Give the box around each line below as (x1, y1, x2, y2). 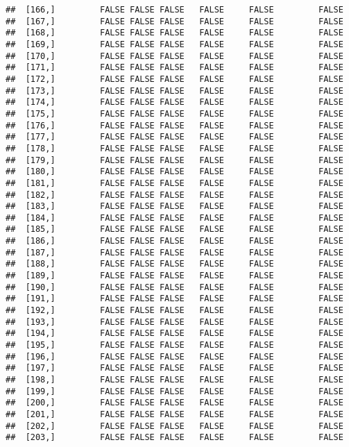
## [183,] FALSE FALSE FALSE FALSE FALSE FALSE (6, 201, 343, 212)
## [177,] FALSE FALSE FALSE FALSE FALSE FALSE (6, 132, 343, 142)
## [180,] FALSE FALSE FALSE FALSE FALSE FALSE (6, 167, 343, 177)
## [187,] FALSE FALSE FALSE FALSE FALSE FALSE (6, 247, 343, 258)
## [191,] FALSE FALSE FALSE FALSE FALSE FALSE (6, 294, 343, 304)
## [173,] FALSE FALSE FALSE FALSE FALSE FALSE (6, 85, 343, 96)
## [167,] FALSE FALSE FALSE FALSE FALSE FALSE (6, 16, 343, 26)
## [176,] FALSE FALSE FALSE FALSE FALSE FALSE (6, 120, 343, 130)
